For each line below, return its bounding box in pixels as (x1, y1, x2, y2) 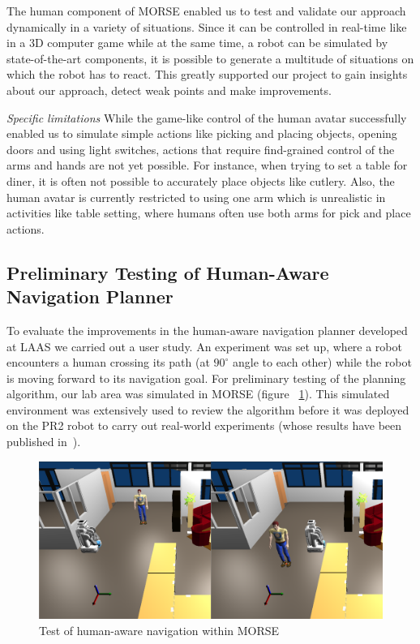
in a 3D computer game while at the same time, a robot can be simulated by (6, 34, 388, 51)
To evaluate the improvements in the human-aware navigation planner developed (6, 321, 408, 338)
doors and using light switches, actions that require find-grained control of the (6, 140, 395, 157)
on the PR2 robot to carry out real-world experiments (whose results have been (6, 417, 402, 434)
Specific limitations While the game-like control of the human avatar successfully (6, 109, 407, 126)
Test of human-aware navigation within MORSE (39, 621, 280, 638)
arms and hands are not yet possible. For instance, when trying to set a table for (6, 157, 408, 174)
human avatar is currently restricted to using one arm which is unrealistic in (6, 188, 386, 205)
